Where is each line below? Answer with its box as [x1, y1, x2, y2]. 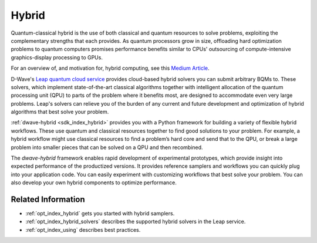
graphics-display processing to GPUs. [11, 53, 103, 61]
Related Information [11, 194, 85, 204]
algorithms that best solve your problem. [11, 109, 109, 116]
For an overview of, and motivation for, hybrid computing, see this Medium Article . [11, 65, 210, 72]
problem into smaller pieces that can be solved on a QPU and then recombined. [11, 144, 203, 151]
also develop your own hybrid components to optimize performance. [11, 179, 177, 186]
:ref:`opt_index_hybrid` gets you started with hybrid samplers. [25, 210, 175, 217]
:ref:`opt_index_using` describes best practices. [25, 226, 141, 233]
